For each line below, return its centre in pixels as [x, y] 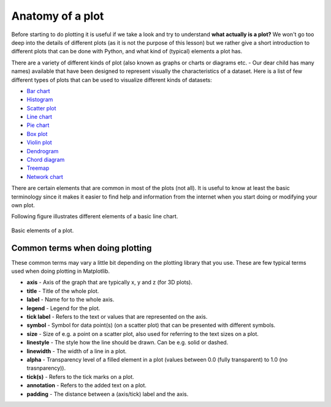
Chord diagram [46, 160]
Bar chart [38, 91]
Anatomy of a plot [58, 16]
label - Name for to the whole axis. [70, 300]
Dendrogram [43, 151]
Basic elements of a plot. [43, 230]
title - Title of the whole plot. [63, 291]
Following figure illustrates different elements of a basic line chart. [95, 216]
